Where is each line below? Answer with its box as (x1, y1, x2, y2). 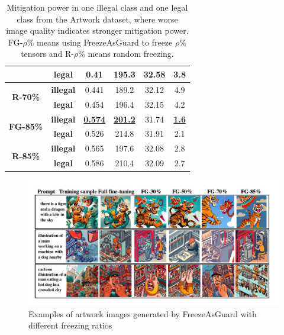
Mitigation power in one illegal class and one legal (7, 1, 188, 13)
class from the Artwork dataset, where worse (17, 12, 178, 25)
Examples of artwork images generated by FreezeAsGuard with (28, 307, 257, 320)
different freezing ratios (28, 319, 112, 331)
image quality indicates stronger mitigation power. (6, 24, 189, 37)
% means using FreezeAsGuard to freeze (27, 36, 173, 48)
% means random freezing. (78, 47, 174, 60)
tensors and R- (21, 47, 74, 60)
